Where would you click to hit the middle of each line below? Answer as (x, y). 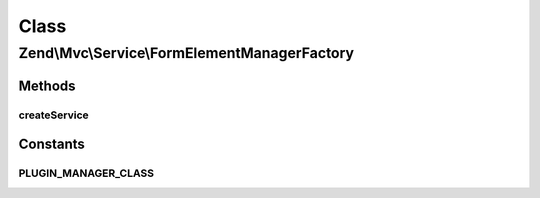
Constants (51, 144)
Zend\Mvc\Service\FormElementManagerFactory (186, 53)
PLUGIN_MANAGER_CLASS (86, 173)
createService (53, 115)
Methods (47, 85)
